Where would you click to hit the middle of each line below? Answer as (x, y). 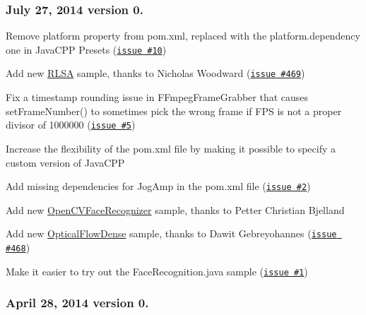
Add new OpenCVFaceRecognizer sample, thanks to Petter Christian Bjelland (175, 209)
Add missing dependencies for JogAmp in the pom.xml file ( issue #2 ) (158, 186)
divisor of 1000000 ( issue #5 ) (71, 125)
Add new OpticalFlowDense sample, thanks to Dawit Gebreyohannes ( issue (171, 233)
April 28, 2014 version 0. (77, 303)
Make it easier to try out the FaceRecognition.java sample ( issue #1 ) (157, 271)
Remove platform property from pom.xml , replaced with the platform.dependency (183, 36)
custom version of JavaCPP (65, 162)
